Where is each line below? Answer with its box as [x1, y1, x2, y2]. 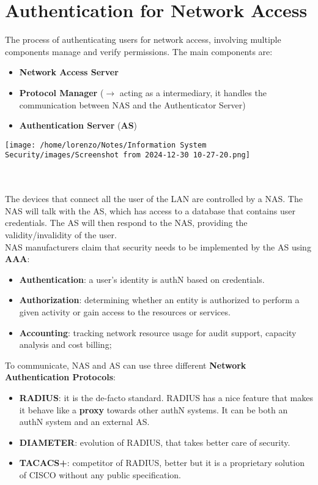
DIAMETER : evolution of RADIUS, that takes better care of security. [19, 435, 290, 448]
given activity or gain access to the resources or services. [19, 305, 231, 318]
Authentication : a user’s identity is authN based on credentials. [19, 273, 265, 285]
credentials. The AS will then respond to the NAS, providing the [5, 216, 248, 229]
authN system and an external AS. [19, 415, 150, 428]
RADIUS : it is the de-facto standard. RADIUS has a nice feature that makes [19, 391, 313, 404]
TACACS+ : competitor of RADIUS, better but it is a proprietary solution [19, 456, 305, 469]
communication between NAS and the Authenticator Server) [19, 98, 246, 111]
